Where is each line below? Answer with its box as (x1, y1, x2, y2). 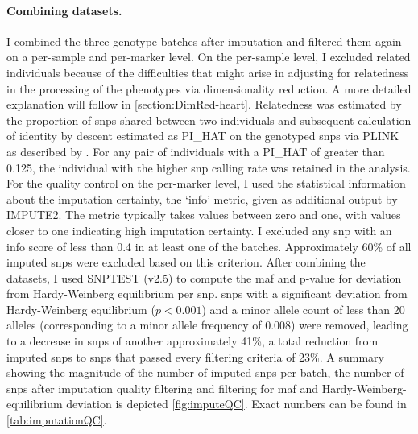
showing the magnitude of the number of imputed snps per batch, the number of (6, 364, 404, 381)
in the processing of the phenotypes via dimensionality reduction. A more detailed (6, 80, 412, 97)
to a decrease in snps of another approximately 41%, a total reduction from (6, 333, 379, 349)
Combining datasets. (6, 2, 122, 19)
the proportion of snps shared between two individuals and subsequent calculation (6, 111, 412, 128)
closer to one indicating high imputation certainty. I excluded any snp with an (6, 221, 392, 238)
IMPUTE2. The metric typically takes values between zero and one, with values (6, 206, 401, 223)
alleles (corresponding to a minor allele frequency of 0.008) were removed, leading (6, 316, 408, 333)
